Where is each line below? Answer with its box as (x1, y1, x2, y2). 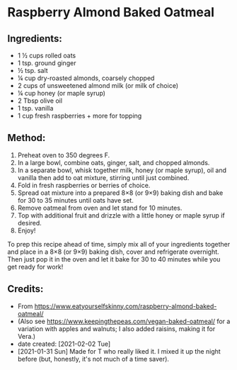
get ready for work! (7, 262, 64, 271)
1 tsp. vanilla (17, 104, 54, 112)
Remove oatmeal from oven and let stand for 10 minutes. (17, 203, 183, 212)
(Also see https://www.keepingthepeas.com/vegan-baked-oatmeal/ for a (17, 317, 231, 325)
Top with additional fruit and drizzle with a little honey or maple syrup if (17, 211, 225, 220)
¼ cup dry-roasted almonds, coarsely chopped (17, 74, 155, 82)
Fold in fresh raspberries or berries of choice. (17, 181, 151, 189)
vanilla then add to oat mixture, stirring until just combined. (17, 173, 190, 181)
